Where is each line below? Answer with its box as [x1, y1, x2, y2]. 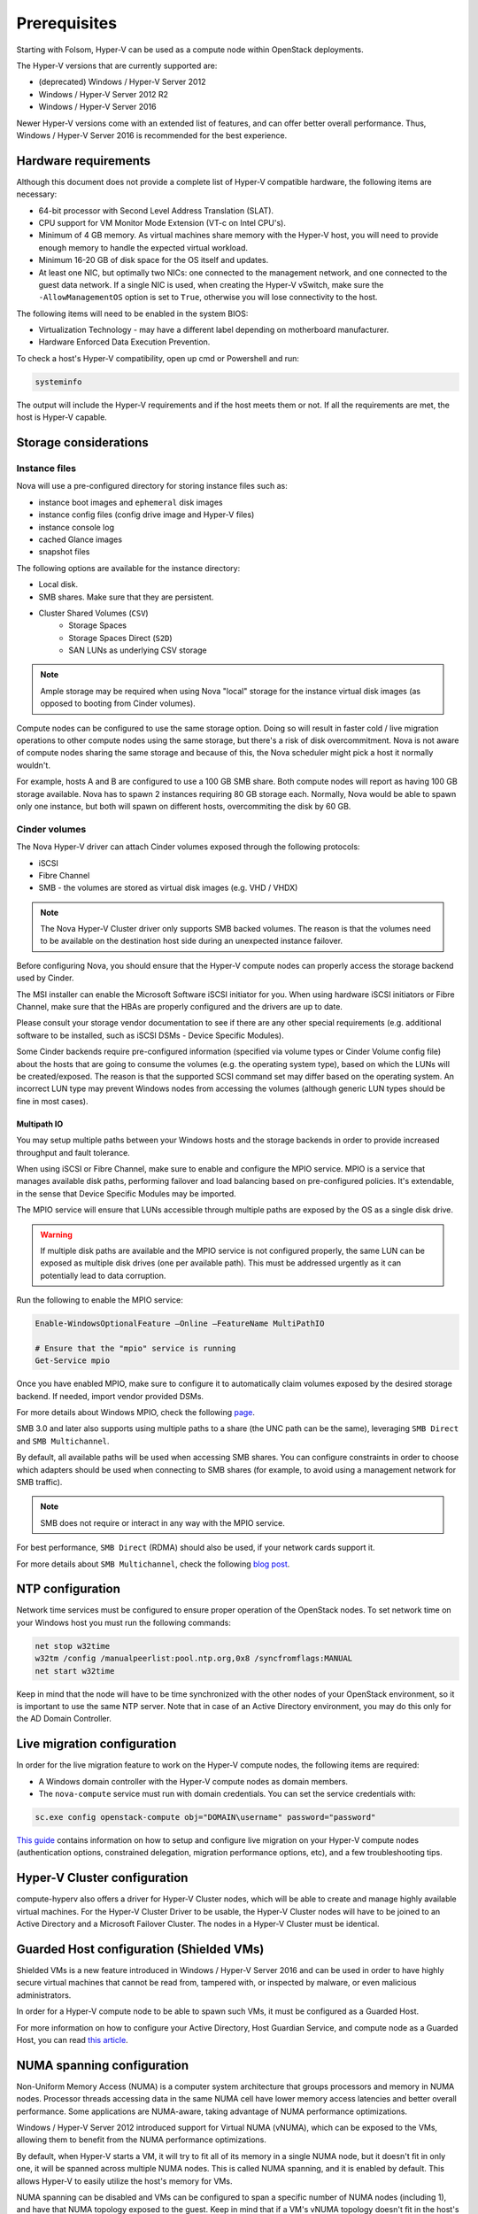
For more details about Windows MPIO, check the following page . [16, 1406, 256, 1417]
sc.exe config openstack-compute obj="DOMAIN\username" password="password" [35, 1812, 376, 1822]
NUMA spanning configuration [16, 2057, 189, 2072]
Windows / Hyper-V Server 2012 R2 [38, 89, 168, 99]
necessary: [16, 189, 58, 199]
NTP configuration [16, 1582, 121, 1597]
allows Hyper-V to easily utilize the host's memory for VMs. [16, 2175, 233, 2187]
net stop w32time [35, 1641, 111, 1651]
